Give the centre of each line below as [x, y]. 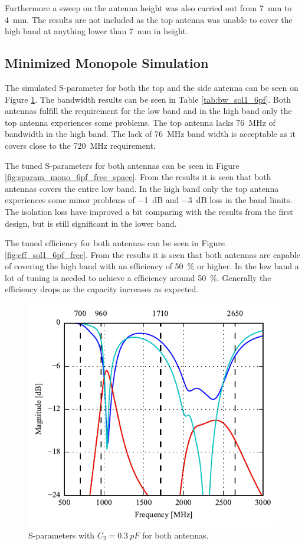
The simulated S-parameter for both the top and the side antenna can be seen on [152, 87]
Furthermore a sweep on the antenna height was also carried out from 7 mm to [148, 8]
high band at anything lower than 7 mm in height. [96, 31]
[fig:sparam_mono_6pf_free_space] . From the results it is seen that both [138, 177]
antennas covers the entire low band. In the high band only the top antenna [142, 188]
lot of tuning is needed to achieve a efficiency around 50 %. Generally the [138, 277]
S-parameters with [62, 535]
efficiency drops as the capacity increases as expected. [102, 289]
